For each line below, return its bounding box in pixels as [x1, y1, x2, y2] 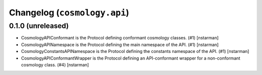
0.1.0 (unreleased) [9, 22, 69, 30]
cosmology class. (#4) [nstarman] [21, 62, 89, 67]
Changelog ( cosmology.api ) [9, 7, 130, 18]
